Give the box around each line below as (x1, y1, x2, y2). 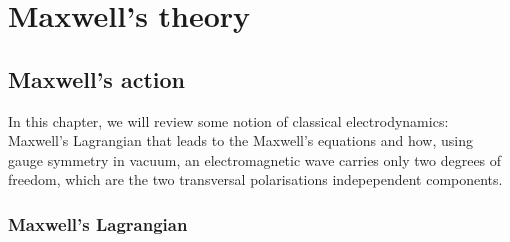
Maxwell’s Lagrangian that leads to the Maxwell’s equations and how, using (8, 130, 473, 151)
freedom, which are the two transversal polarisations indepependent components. (8, 169, 503, 190)
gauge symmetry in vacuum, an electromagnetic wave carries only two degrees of (8, 149, 502, 170)
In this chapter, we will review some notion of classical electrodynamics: (8, 110, 449, 131)
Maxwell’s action (8, 63, 185, 94)
